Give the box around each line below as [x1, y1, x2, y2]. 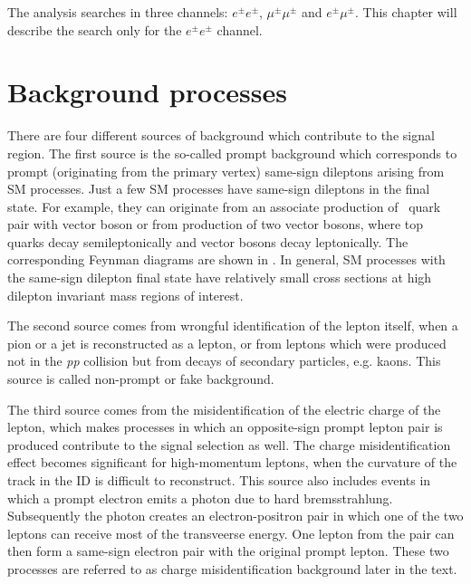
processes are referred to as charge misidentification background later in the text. [7, 559, 457, 578]
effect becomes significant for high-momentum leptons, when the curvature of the [7, 453, 457, 472]
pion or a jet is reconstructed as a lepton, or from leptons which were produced [7, 333, 447, 352]
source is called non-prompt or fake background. [7, 369, 274, 388]
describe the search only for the [7, 20, 182, 39]
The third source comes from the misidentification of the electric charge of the [7, 399, 441, 418]
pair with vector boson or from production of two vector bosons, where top [7, 215, 424, 234]
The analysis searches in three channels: [7, 3, 228, 21]
